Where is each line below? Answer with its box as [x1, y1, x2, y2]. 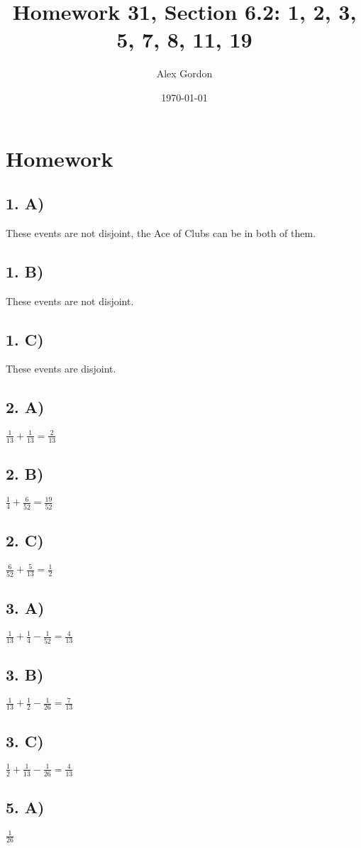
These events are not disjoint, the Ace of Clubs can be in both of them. [6, 225, 316, 240]
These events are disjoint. [6, 361, 116, 376]
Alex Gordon [156, 66, 213, 81]
